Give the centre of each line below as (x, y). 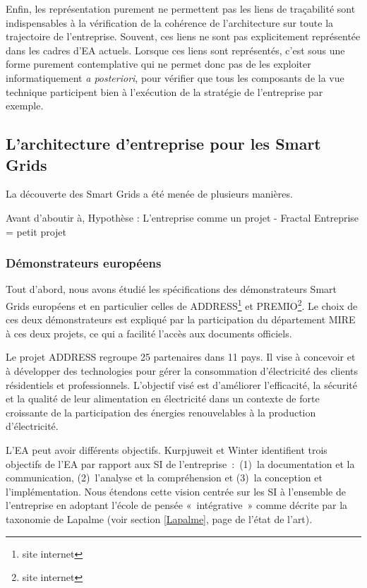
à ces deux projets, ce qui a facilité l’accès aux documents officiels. (149, 333)
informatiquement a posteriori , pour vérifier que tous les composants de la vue (175, 77)
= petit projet (36, 231)
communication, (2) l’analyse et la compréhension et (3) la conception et (164, 478)
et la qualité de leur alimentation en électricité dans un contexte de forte (163, 398)
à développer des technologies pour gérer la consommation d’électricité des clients (182, 370)
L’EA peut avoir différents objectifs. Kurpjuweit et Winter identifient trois (167, 449)
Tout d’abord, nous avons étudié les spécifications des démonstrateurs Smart (171, 289)
